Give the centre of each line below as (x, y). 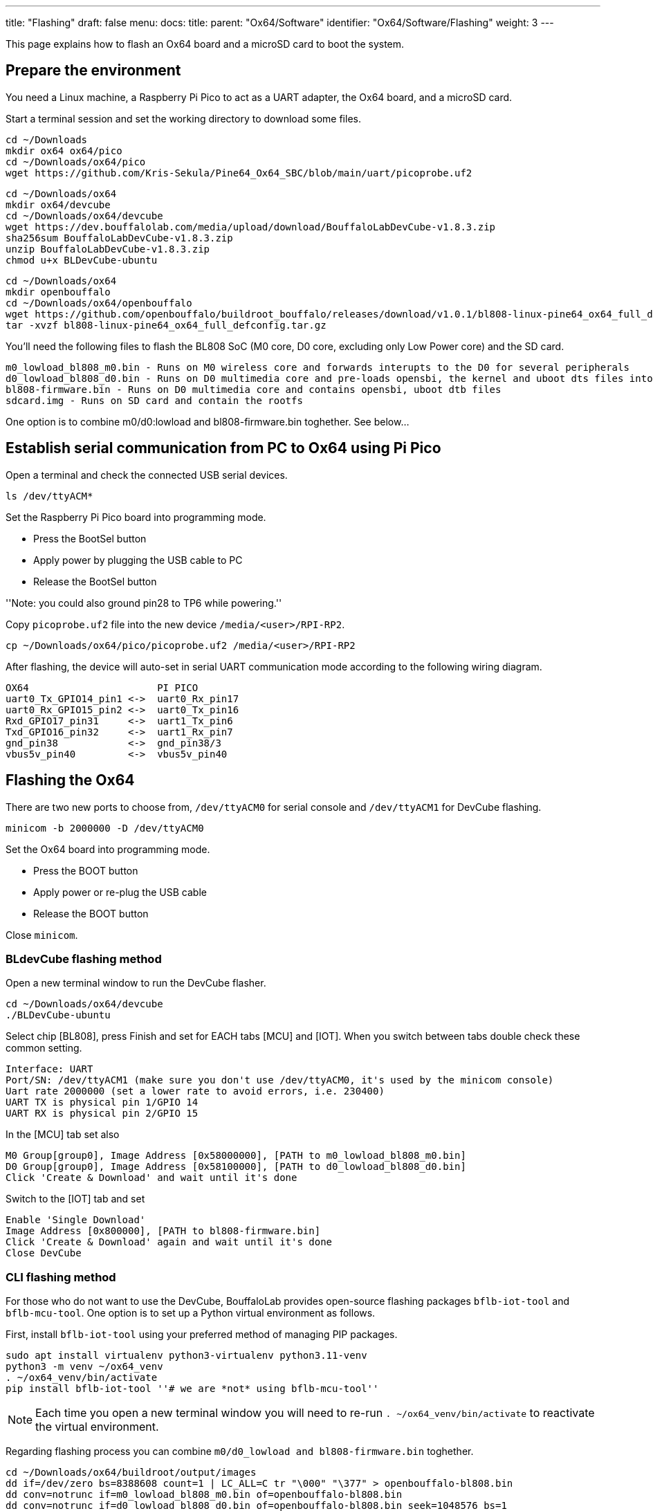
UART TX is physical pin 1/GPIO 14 (102, 1102)
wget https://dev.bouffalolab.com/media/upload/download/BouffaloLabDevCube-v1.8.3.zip (251, 227)
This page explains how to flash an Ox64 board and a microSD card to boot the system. (205, 44)
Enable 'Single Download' (76, 1220)
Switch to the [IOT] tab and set (75, 1199)
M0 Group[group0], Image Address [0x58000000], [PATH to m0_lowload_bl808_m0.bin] (236, 1156)
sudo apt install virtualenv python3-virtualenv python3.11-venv (186, 1356)
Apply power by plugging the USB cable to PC (138, 560)
